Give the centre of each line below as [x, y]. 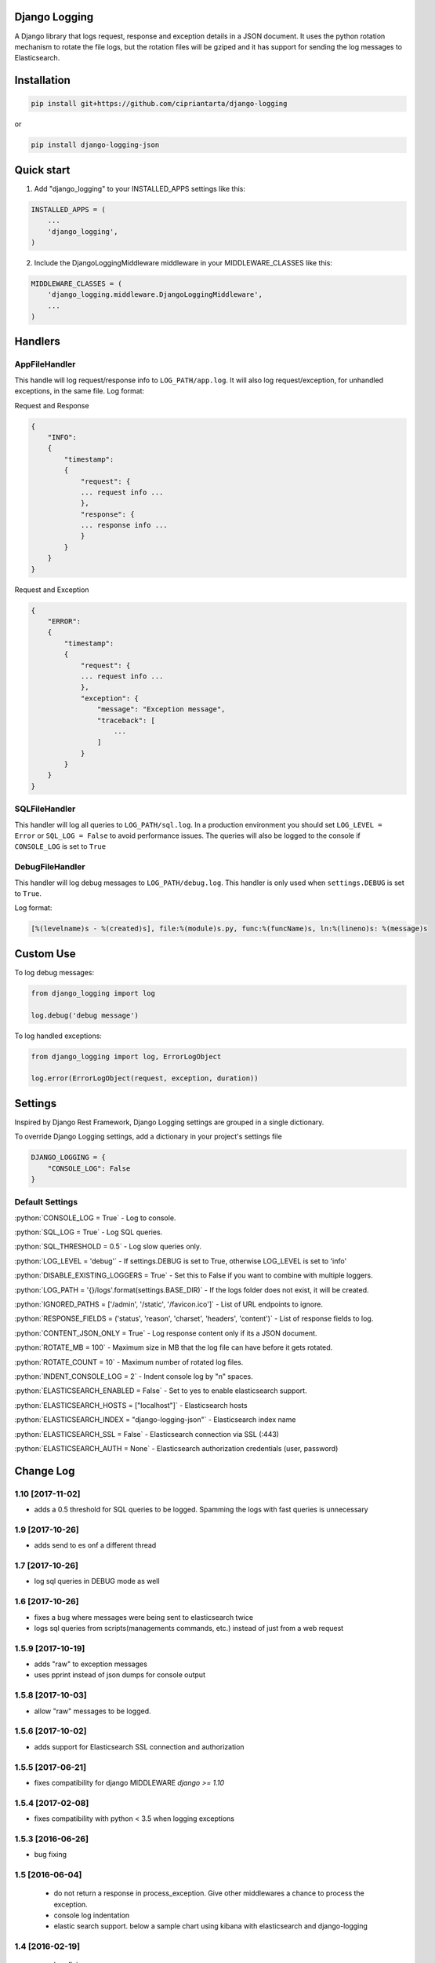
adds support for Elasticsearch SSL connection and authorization [139, 1746]
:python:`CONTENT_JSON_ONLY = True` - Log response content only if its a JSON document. [166, 1333]
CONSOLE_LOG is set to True [60, 846]
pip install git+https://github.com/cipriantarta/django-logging [159, 104]
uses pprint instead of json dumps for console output [120, 1675]
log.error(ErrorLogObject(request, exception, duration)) [145, 1078]
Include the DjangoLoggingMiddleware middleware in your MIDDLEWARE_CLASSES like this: [183, 262]
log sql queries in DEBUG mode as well [97, 1581]
